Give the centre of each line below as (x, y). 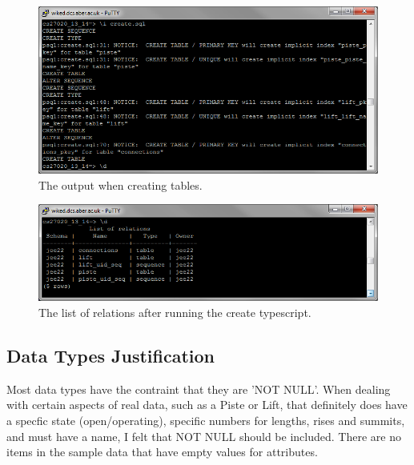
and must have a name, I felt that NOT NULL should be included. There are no (204, 436)
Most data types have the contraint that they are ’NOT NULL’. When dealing (199, 389)
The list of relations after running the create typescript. (175, 313)
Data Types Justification (111, 355)
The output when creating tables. (121, 184)
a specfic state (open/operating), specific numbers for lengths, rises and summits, (206, 420)
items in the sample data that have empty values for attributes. (162, 452)
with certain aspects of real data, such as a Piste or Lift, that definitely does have (207, 405)
